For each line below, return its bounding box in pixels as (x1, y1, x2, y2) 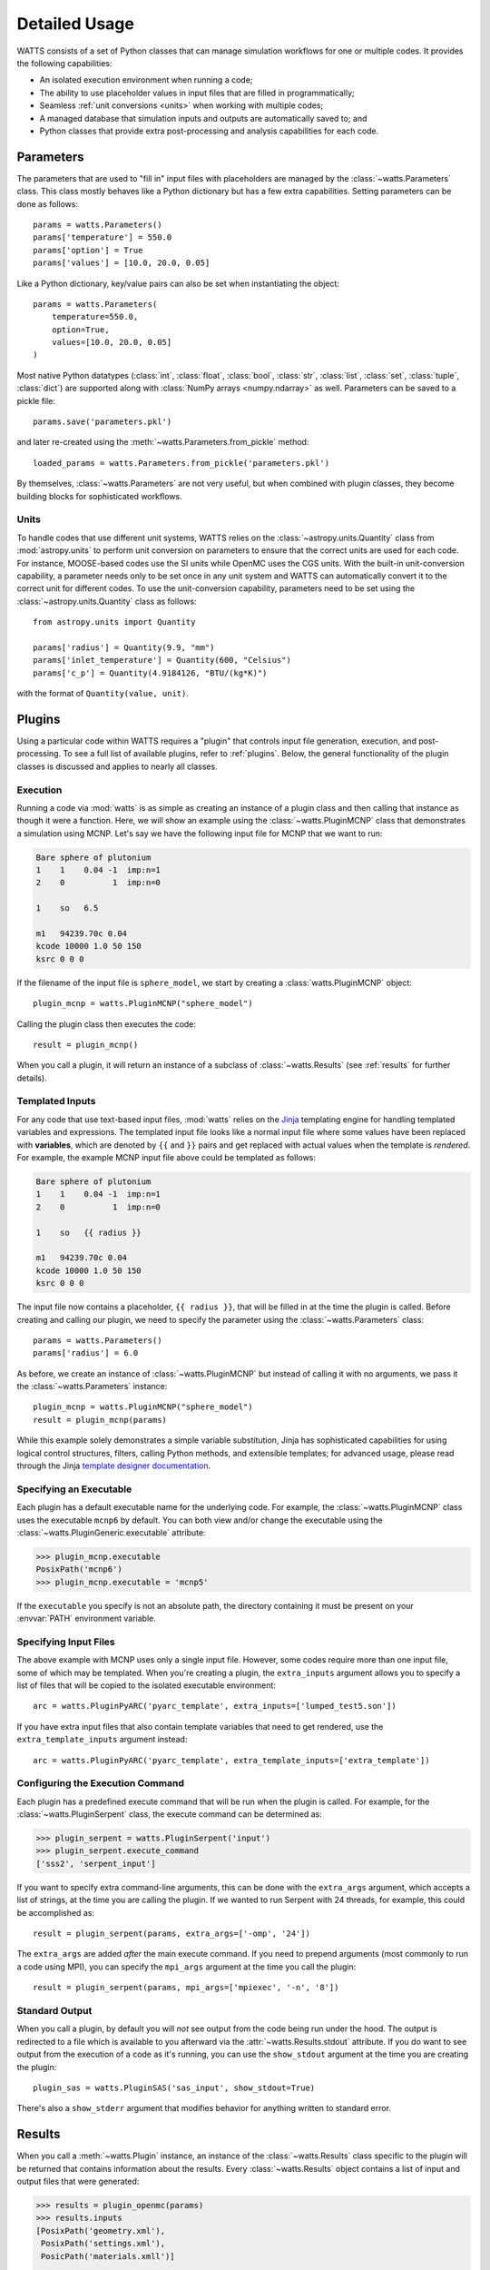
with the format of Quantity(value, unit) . (16, 688, 190, 699)
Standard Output (16, 2004, 93, 2017)
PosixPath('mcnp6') (35, 1564, 122, 1574)
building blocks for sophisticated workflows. (16, 490, 182, 501)
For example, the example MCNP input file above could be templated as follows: (16, 1152, 317, 1163)
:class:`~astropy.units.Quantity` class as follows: (16, 596, 197, 607)
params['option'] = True (33, 245, 143, 255)
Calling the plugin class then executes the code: (16, 1018, 197, 1030)
